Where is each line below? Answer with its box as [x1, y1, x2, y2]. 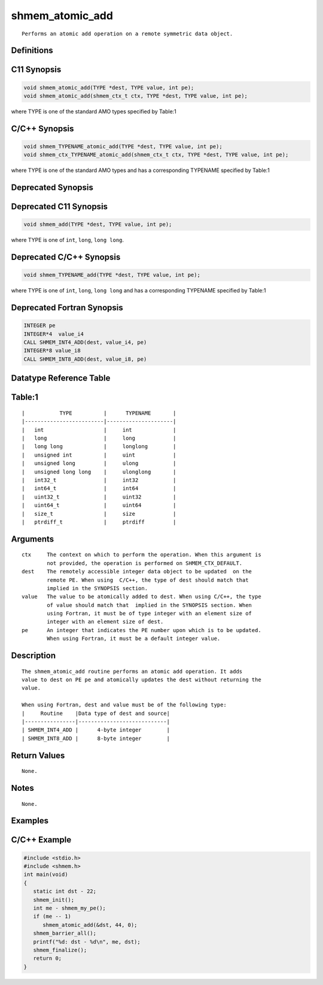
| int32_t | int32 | [22, 477, 176, 484]
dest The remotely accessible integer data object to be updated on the [22, 568, 252, 575]
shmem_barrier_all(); [33, 930, 97, 937]
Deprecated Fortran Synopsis [11, 303, 123, 313]
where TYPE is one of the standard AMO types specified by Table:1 [11, 108, 176, 115]
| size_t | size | [22, 510, 176, 517]
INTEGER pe [23, 322, 56, 329]
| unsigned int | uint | [22, 451, 176, 458]
